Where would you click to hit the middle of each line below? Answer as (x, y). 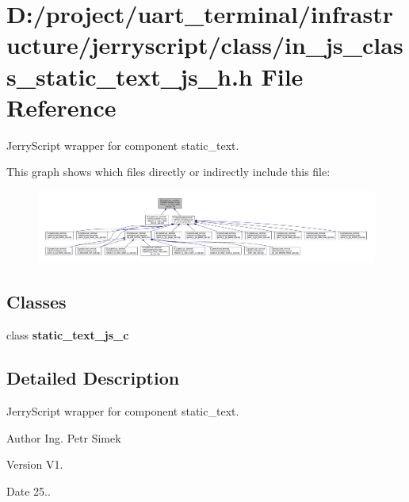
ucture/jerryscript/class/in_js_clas (205, 45)
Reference (61, 107)
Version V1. (35, 464)
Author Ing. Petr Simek (64, 437)
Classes (36, 302)
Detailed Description (93, 378)
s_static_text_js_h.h (130, 76)
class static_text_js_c (68, 335)
